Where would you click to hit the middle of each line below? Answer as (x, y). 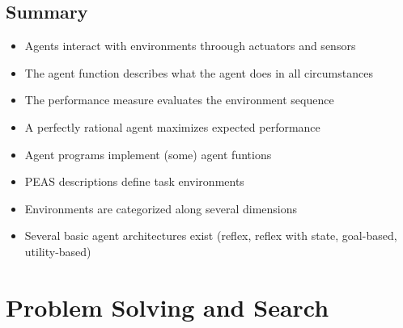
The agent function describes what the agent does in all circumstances (199, 72)
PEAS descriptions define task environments (134, 181)
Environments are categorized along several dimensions (161, 208)
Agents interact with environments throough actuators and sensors (190, 46)
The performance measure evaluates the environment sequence (179, 100)
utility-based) (58, 251)
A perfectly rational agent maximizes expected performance (172, 126)
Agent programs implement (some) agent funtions (148, 154)
